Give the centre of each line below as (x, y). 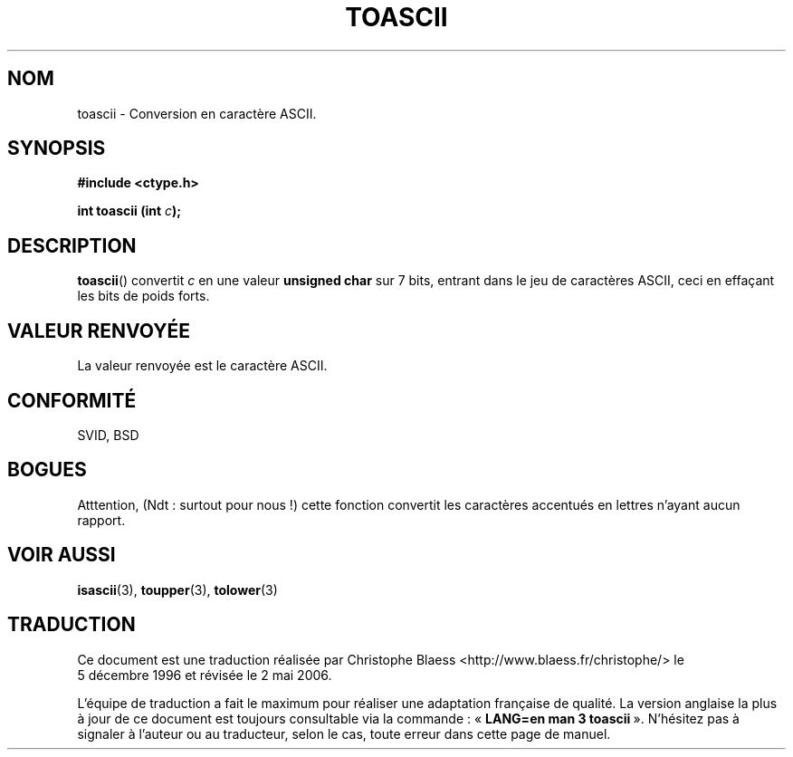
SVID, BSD (108, 435)
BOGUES (47, 470)
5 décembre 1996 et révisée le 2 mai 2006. (205, 675)
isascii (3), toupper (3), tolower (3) (177, 589)
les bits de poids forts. (143, 296)
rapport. (101, 520)
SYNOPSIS (57, 149)
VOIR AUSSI (62, 555)
